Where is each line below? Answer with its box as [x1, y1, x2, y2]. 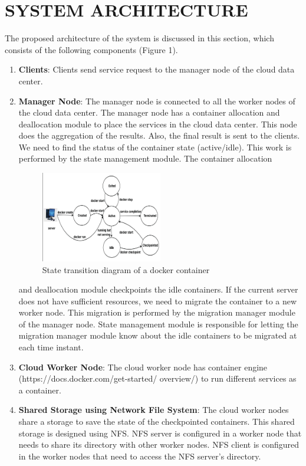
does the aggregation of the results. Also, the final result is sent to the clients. [18, 129, 300, 142]
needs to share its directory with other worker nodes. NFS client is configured [18, 438, 300, 451]
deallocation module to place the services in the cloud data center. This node [18, 117, 297, 130]
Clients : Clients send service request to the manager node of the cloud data [18, 63, 295, 76]
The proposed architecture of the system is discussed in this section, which [5, 32, 274, 44]
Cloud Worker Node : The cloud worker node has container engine [18, 360, 268, 373]
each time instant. [18, 341, 84, 353]
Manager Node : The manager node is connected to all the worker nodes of [18, 94, 295, 107]
